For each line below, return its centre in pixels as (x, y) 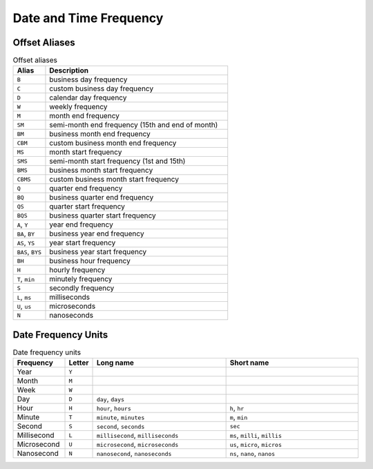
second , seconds (121, 426)
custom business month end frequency (113, 143)
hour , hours (114, 408)
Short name (249, 363)
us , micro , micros (256, 444)
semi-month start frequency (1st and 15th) (117, 161)
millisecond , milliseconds (137, 435)
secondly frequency (82, 288)
